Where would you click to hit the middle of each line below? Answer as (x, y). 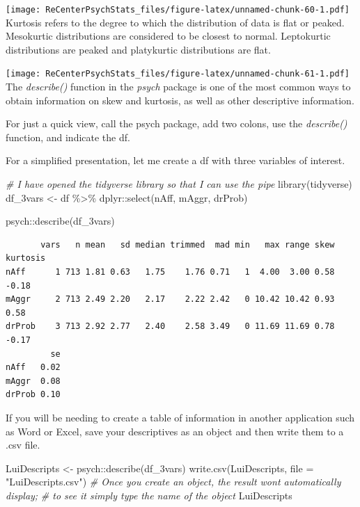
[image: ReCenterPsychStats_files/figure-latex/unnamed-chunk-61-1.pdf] (178, 74)
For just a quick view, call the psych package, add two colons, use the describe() (177, 123)
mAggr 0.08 (33, 381)
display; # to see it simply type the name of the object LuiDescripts (149, 495)
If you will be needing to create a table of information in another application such (180, 417)
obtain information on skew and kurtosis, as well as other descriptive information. (180, 100)
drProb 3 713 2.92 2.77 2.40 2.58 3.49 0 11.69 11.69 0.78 (170, 327)
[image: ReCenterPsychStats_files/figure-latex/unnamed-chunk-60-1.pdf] (178, 10)
